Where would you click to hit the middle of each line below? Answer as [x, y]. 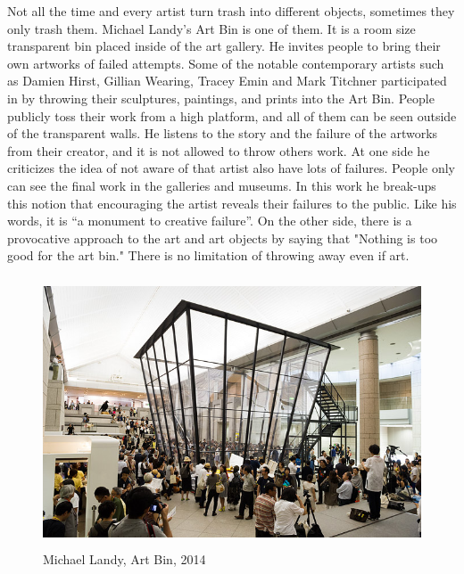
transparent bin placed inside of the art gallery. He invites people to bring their [224, 46]
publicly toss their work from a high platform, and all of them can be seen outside [232, 115]
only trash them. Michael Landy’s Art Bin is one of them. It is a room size [211, 28]
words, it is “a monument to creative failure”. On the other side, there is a [210, 221]
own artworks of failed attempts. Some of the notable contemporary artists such [226, 63]
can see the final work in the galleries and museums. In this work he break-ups [222, 185]
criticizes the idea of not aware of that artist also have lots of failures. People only [231, 168]
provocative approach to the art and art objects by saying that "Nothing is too [223, 238]
